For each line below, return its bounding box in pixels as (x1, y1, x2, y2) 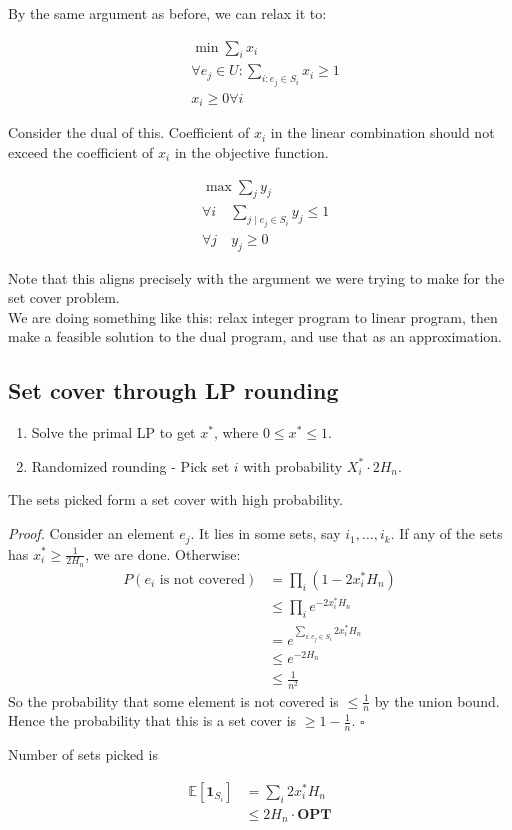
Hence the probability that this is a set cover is (8, 710, 297, 731)
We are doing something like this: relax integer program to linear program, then (8, 306, 498, 327)
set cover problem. (8, 287, 120, 308)
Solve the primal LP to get (31, 422, 196, 443)
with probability (243, 455, 343, 476)
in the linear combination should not (270, 122, 495, 143)
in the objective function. (174, 141, 329, 162)
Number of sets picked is (8, 744, 158, 765)
